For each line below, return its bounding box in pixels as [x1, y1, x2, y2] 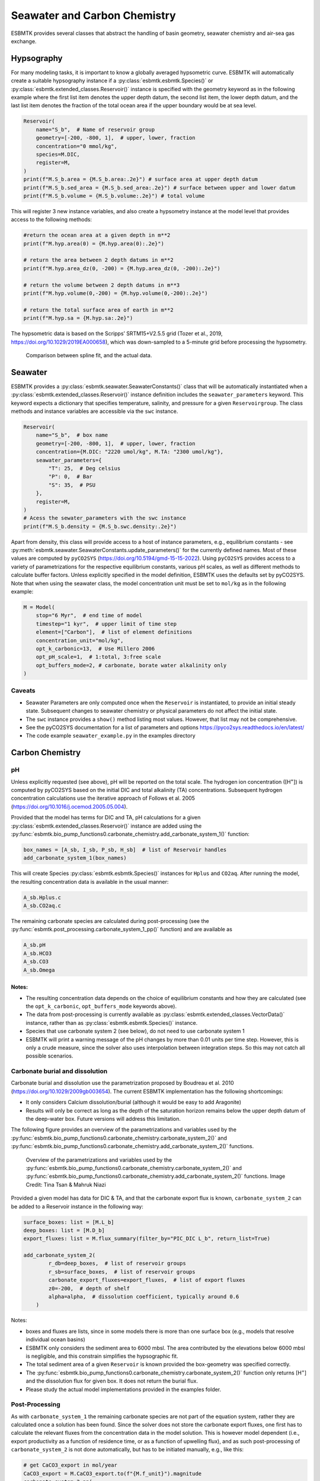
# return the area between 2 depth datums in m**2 [23, 257, 174, 264]
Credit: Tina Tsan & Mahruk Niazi [25, 1181, 106, 1188]
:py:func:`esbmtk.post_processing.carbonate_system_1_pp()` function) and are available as [11, 926, 232, 933]
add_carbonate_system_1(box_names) [23, 855, 127, 861]
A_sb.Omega [23, 966, 55, 973]
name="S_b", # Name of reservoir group [36, 126, 155, 133]
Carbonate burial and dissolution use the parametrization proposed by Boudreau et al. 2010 [11, 1079, 234, 1086]
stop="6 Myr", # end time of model [36, 612, 142, 619]
